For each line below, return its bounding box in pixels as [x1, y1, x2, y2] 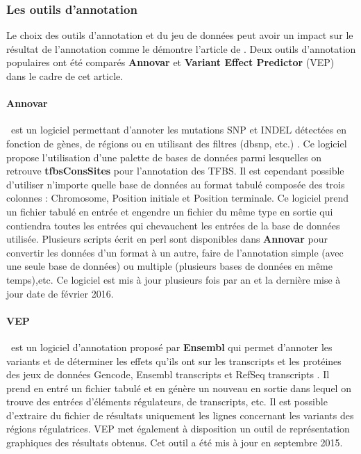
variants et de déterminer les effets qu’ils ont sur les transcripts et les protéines [6, 353, 342, 368]
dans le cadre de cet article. [6, 69, 124, 83]
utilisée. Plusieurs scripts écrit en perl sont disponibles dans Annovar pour [6, 232, 328, 246]
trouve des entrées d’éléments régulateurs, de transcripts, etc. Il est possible [6, 394, 328, 409]
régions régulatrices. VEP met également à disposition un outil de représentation [6, 421, 350, 436]
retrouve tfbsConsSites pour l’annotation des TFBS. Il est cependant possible [6, 163, 344, 178]
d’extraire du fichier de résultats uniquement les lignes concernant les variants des [6, 407, 354, 422]
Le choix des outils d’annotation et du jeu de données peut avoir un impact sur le [6, 28, 353, 42]
